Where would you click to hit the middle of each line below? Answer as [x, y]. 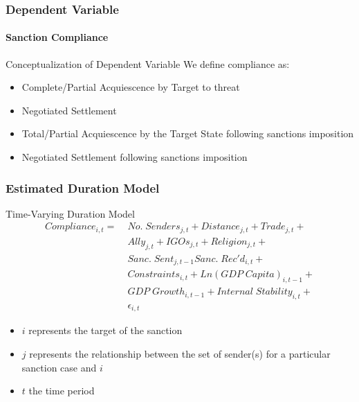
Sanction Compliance [57, 37]
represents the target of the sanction [105, 330]
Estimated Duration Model [83, 187]
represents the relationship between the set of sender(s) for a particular [180, 353]
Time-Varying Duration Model [70, 213]
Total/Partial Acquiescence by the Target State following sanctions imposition [188, 133]
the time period [62, 391]
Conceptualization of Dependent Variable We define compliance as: [148, 63]
